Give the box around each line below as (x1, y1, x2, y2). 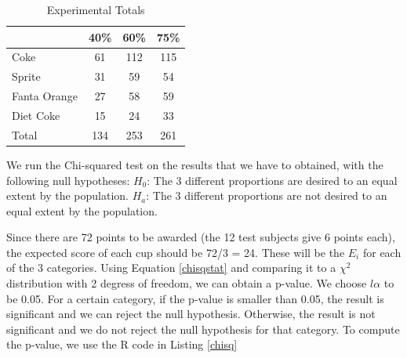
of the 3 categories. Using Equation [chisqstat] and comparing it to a (6, 259, 336, 276)
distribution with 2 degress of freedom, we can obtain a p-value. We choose (6, 275, 367, 291)
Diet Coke (12, 107, 60, 123)
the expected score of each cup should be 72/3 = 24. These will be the (6, 244, 345, 260)
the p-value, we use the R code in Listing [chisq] (6, 336, 238, 353)
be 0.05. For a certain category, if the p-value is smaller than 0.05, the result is (6, 290, 384, 306)
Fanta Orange (12, 88, 78, 104)
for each (362, 244, 402, 260)
